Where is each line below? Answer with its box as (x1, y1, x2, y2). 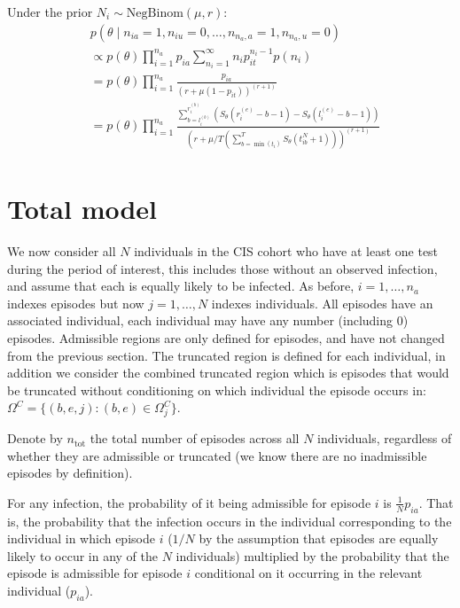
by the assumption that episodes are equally (199, 529, 439, 548)
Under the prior (7, 3, 93, 20)
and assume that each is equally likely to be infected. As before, (7, 277, 355, 295)
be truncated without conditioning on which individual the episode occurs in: (7, 380, 426, 399)
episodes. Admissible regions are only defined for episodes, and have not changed (7, 328, 445, 347)
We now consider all (7, 242, 116, 260)
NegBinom (126, 7, 183, 19)
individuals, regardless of (317, 429, 452, 448)
